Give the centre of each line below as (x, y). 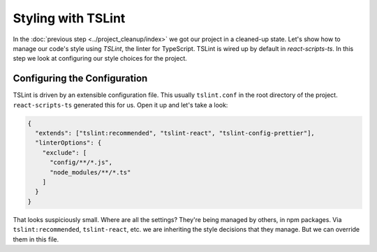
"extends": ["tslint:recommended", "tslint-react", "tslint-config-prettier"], (175, 133)
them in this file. (36, 239)
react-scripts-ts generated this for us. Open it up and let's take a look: (120, 105)
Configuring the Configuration (80, 79)
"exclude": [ (65, 153)
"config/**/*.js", (81, 163)
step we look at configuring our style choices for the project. (100, 59)
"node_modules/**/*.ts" (90, 172)
